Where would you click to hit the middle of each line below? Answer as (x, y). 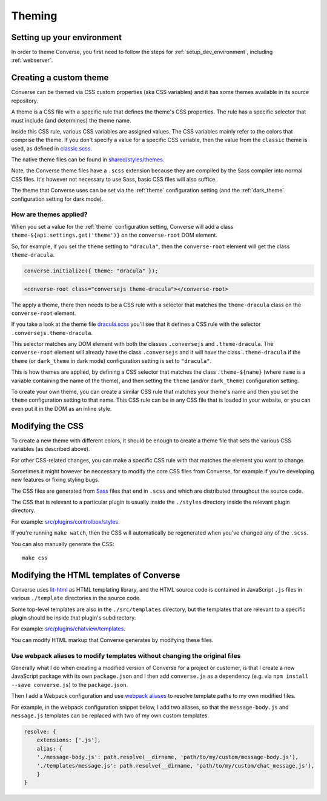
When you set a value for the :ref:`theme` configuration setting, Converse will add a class (122, 226)
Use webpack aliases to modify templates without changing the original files (126, 655)
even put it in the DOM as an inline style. (61, 408)
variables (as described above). (51, 449)
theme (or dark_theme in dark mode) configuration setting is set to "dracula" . (111, 360)
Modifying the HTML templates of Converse (96, 575)
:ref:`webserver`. (32, 60)
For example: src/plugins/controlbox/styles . (66, 521)
